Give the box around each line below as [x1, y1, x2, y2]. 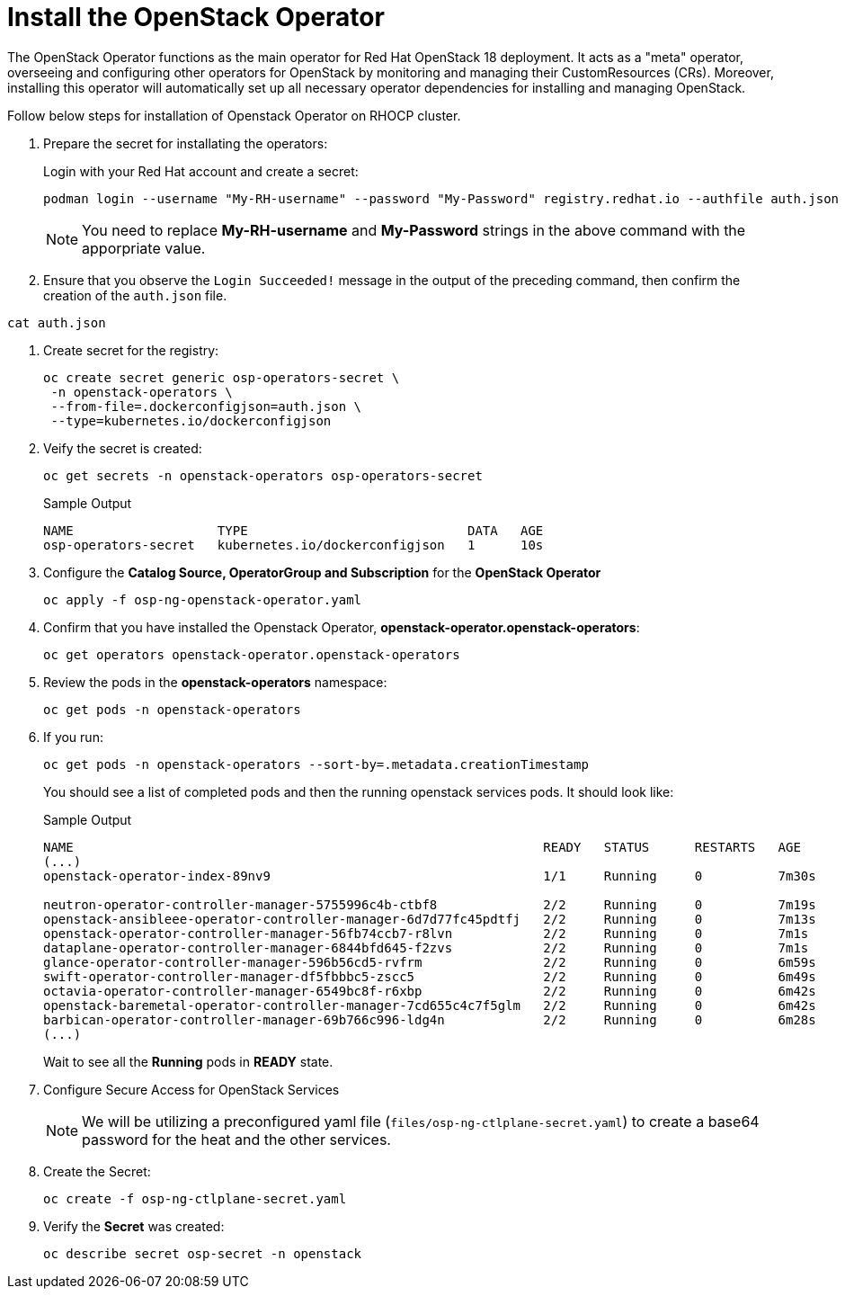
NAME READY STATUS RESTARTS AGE [43, 839, 801, 854]
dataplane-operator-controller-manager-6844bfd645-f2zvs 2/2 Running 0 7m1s [43, 940, 809, 955]
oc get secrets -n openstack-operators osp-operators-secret [43, 468, 483, 483]
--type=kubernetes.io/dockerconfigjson [50, 413, 332, 428]
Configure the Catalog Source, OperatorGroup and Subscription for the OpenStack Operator [43, 564, 601, 580]
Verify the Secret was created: [43, 1218, 225, 1234]
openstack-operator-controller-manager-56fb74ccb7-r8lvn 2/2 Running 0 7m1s [43, 925, 809, 941]
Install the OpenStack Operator [7, 2, 385, 32]
